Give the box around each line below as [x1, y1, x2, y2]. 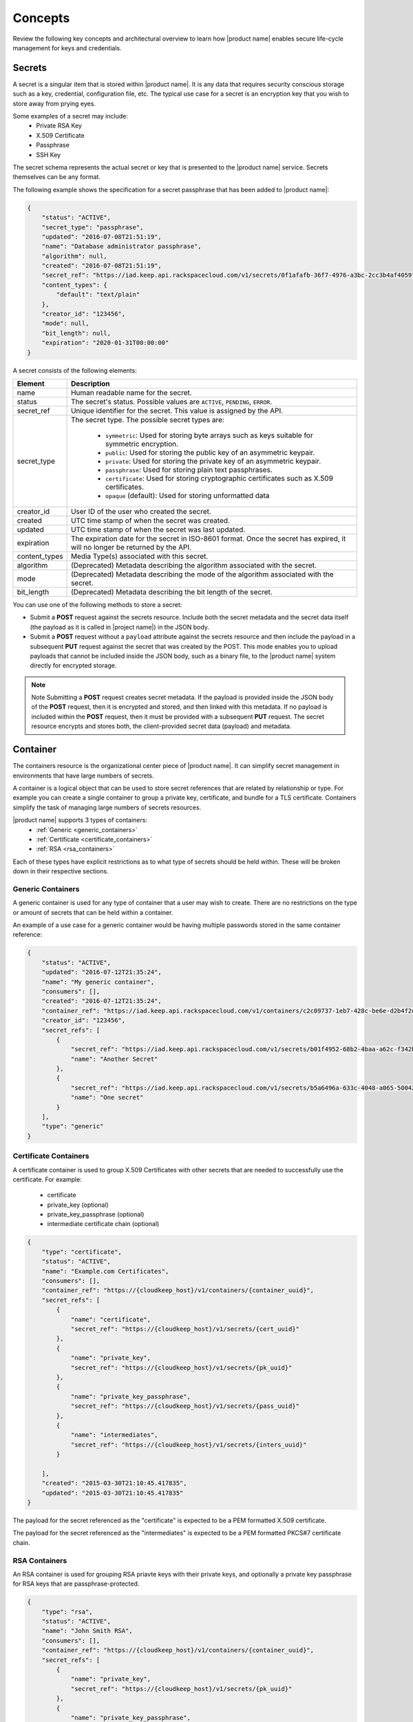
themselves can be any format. [12, 173, 101, 181]
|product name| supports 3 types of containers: [12, 816, 148, 824]
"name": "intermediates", [70, 1431, 158, 1439]
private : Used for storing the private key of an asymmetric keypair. [105, 456, 321, 466]
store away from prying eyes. [12, 99, 96, 107]
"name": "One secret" [70, 1094, 144, 1101]
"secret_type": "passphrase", [41, 223, 144, 231]
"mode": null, [41, 320, 89, 327]
